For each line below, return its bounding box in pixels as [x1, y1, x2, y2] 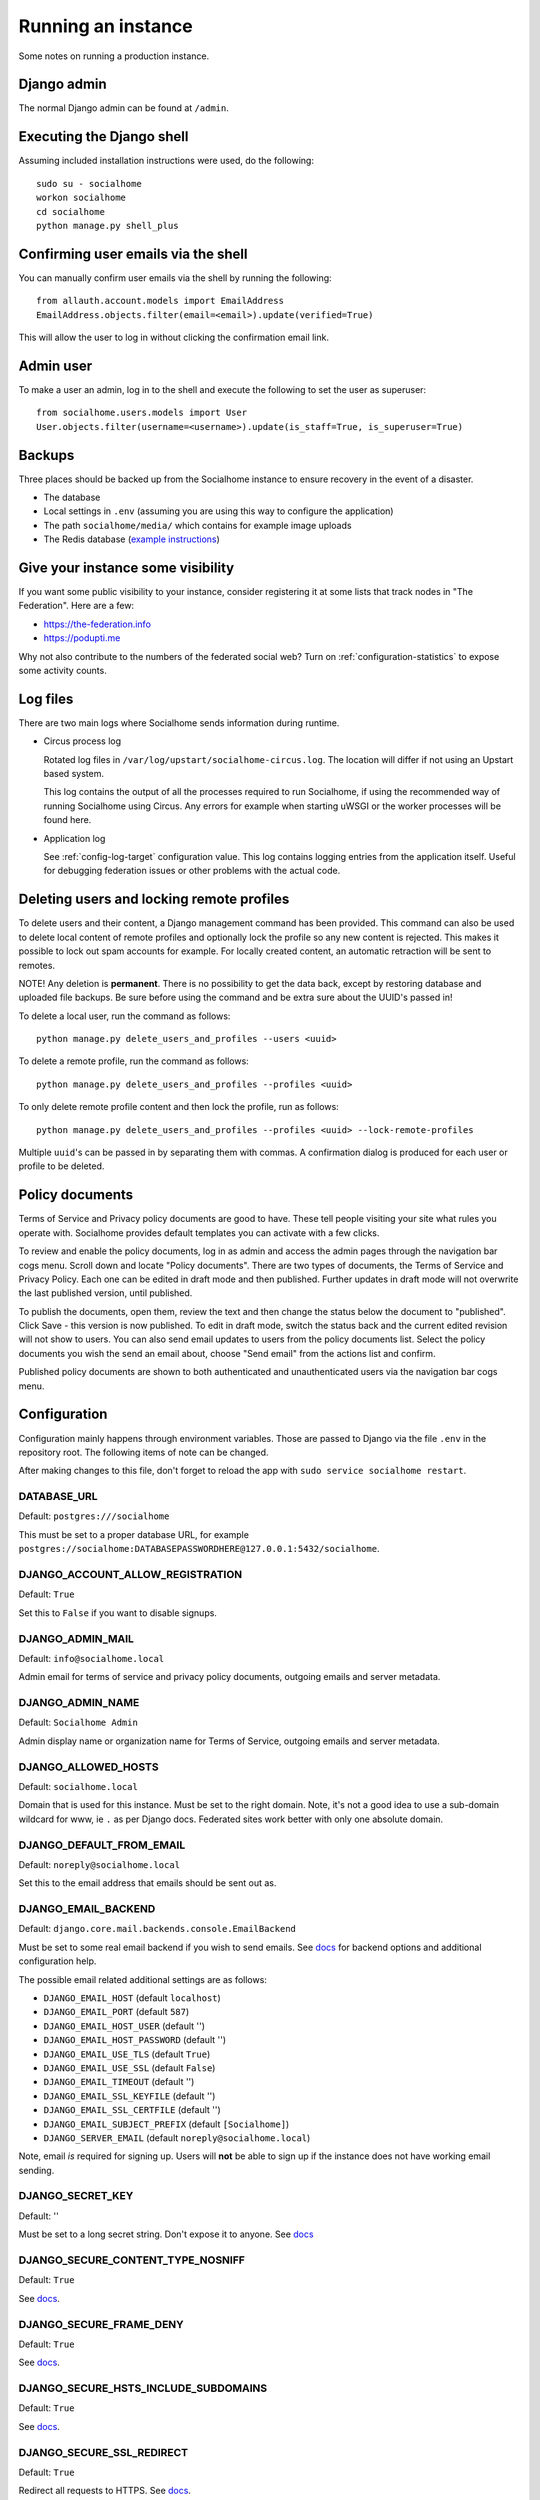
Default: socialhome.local [18, 1780, 139, 1792]
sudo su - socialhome [36, 178, 142, 189]
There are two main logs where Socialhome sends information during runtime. [18, 716, 340, 729]
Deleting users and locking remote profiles [18, 891, 290, 908]
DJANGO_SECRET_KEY [18, 2189, 134, 2203]
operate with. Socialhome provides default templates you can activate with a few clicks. [18, 1226, 380, 1239]
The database [43, 491, 101, 503]
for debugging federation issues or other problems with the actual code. [43, 865, 341, 877]
